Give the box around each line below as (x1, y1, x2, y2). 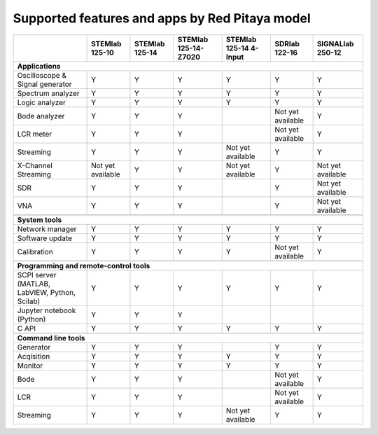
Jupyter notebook (17, 305, 76, 315)
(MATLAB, (17, 279, 51, 289)
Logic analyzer (17, 97, 66, 107)
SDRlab (274, 39, 300, 48)
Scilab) (17, 296, 41, 306)
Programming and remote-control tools (17, 261, 150, 270)
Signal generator (17, 79, 73, 89)
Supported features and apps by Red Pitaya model (13, 11, 311, 26)
